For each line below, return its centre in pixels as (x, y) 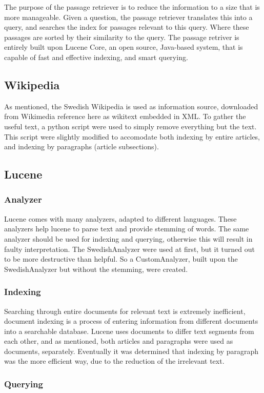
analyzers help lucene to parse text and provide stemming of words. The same (127, 229)
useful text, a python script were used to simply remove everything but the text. (130, 126)
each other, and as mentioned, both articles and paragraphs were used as (119, 341)
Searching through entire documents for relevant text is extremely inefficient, (125, 311)
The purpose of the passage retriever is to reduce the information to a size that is (132, 7)
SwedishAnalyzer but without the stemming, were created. (96, 269)
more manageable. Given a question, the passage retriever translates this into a (128, 17)
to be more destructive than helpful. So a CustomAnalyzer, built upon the (121, 259)
